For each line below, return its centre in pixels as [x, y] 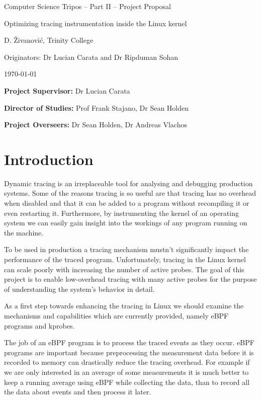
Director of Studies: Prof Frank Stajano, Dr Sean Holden [97, 107]
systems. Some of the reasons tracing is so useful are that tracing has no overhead [130, 193]
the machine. [24, 232]
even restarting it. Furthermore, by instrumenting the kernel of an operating [121, 213]
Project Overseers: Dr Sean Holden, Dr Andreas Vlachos [96, 125]
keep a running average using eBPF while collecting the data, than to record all [127, 382]
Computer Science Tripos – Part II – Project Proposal [88, 6]
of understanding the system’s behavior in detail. [79, 289]
